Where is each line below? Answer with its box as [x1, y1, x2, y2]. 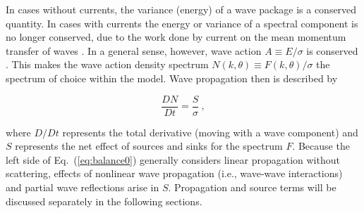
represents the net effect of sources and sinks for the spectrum [15, 138, 283, 153]
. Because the [292, 138, 350, 153]
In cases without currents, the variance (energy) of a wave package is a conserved [6, 2, 357, 16]
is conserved [306, 43, 358, 58]
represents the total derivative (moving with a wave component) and [62, 124, 358, 139]
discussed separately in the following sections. [6, 193, 202, 208]
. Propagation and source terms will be [168, 180, 336, 194]
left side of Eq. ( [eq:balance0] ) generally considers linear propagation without [6, 152, 340, 167]
